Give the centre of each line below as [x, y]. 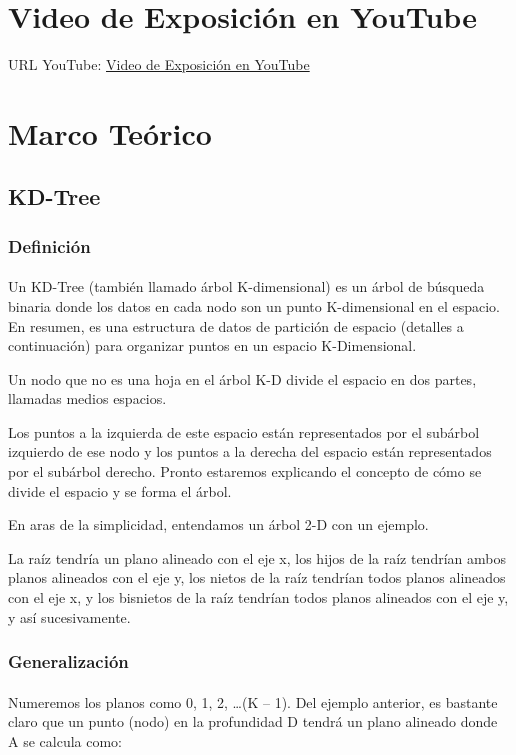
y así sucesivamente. [69, 616]
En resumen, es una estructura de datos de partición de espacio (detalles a [236, 325]
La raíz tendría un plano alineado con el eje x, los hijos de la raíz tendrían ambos [257, 557]
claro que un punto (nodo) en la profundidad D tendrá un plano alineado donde [253, 721]
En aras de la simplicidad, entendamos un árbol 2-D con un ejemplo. [218, 524]
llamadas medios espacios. [87, 398]
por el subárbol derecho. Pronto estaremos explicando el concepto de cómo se [245, 471]
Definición [49, 245]
